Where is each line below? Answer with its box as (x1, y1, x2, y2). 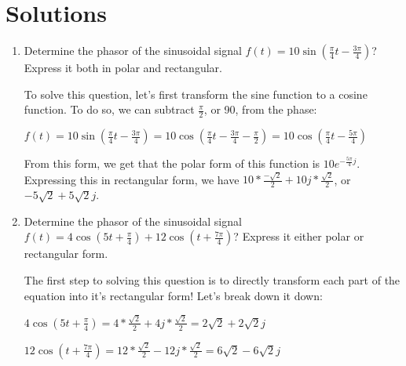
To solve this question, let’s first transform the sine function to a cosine (24, 85, 368, 102)
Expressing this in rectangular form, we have (24, 171, 240, 187)
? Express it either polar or (233, 228, 364, 245)
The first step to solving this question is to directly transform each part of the (24, 272, 401, 288)
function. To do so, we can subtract (24, 101, 195, 118)
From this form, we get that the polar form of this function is (24, 155, 320, 172)
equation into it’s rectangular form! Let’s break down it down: (24, 287, 323, 303)
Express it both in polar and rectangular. (24, 60, 222, 76)
